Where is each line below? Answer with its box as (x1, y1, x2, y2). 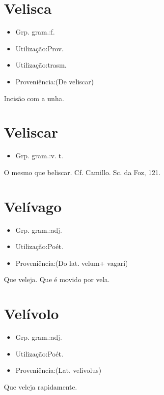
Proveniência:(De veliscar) (15, 76, 94, 86)
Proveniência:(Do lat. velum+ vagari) (15, 257, 128, 268)
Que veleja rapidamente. (4, 381, 77, 392)
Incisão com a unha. (4, 93, 64, 103)
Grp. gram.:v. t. (15, 150, 63, 161)
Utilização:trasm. (15, 60, 67, 70)
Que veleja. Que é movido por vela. (4, 274, 110, 285)
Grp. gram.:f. (15, 27, 55, 37)
